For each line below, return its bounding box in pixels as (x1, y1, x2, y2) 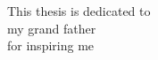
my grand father (7, 19, 96, 37)
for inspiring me (7, 36, 95, 55)
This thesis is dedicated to (7, 2, 151, 19)
